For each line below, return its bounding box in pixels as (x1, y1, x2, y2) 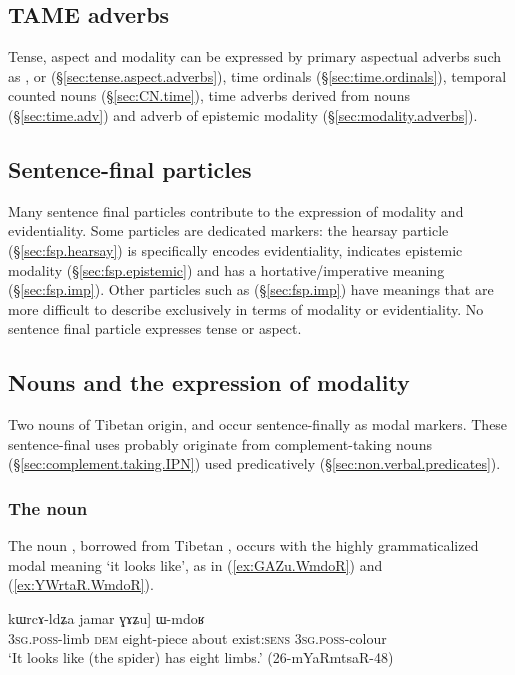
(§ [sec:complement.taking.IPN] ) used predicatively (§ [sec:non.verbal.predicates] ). (8, 453, 501, 474)
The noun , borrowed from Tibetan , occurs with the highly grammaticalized (8, 535, 479, 556)
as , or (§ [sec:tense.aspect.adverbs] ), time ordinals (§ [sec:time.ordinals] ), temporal (8, 65, 507, 86)
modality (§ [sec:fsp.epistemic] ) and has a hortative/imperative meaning (8, 259, 445, 280)
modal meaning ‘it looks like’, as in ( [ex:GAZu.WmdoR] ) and (8, 554, 383, 575)
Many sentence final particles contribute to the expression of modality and (8, 200, 464, 221)
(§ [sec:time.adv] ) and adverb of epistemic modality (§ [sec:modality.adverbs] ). (8, 104, 478, 125)
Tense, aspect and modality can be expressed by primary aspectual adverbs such (8, 46, 502, 67)
